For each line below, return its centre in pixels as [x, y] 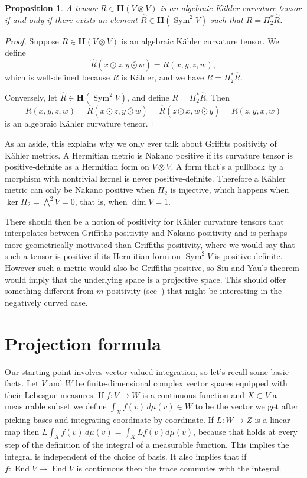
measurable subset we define [56, 406]
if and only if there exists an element [71, 19]
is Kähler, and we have [163, 77]
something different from [49, 291]
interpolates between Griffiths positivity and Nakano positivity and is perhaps [146, 233]
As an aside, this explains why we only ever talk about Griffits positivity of [141, 143]
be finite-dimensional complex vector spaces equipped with [182, 383]
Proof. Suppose [32, 41]
